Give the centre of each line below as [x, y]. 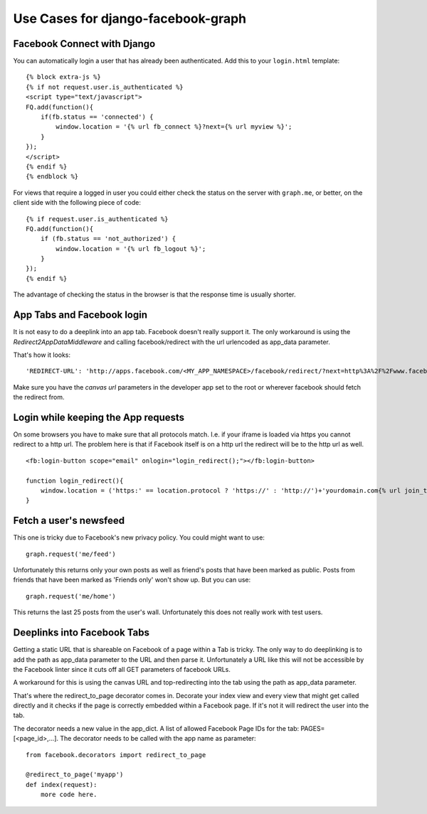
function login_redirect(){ [75, 481]
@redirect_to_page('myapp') [75, 775]
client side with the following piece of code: [77, 203]
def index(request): [62, 784]
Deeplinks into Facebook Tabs [81, 633]
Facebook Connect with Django [84, 44]
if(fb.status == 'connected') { [97, 117]
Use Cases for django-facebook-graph [130, 18]
